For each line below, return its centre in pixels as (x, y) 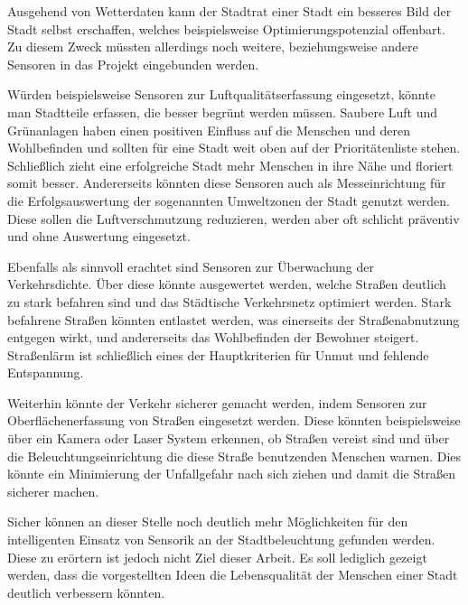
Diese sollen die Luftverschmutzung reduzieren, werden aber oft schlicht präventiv (234, 218)
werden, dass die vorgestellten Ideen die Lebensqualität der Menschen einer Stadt (233, 575)
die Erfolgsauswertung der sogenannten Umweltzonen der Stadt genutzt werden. (229, 200)
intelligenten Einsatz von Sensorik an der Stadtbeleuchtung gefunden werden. (221, 540)
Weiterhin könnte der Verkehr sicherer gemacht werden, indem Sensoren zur (217, 402)
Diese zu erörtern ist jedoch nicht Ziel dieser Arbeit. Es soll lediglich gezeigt (217, 557)
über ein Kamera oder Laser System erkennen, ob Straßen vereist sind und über (229, 438)
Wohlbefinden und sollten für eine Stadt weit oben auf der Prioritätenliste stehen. (234, 148)
